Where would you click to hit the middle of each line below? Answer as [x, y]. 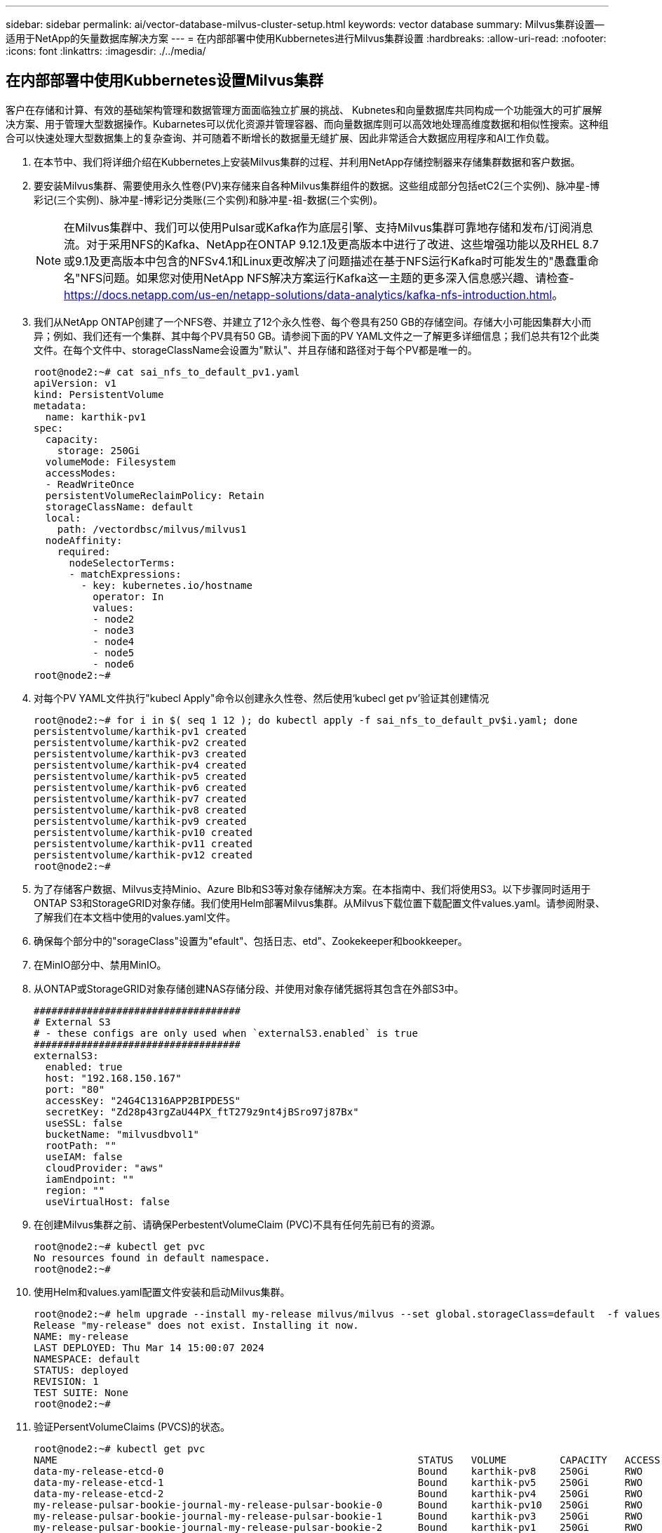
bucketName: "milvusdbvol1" [122, 1134]
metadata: [60, 405]
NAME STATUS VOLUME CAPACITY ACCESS [347, 1460]
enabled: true [84, 1067]
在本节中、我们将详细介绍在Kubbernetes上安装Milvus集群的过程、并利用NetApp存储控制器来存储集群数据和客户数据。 [307, 161]
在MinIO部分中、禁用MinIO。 [100, 964]
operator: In [128, 596]
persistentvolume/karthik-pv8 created [140, 810]
